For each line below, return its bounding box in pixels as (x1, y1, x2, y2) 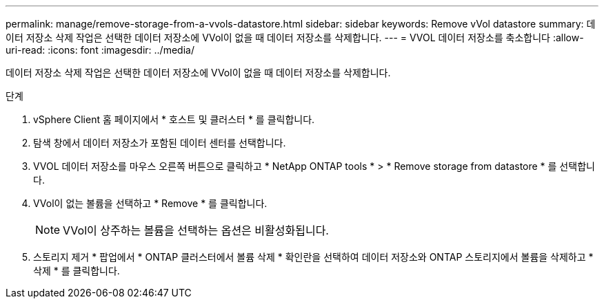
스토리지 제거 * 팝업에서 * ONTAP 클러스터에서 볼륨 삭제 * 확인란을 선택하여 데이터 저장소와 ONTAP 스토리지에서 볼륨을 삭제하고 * (33, 251, 594, 263)
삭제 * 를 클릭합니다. (33, 265, 120, 276)
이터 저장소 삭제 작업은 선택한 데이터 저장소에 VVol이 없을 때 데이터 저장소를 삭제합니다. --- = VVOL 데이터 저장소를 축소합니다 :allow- (6, 32, 584, 43)
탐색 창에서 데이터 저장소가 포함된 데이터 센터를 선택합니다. (33, 137, 286, 149)
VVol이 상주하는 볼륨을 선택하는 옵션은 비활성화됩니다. (63, 224, 329, 237)
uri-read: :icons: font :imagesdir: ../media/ (6, 44, 194, 56)
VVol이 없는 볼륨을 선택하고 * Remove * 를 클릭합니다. (33, 197, 268, 209)
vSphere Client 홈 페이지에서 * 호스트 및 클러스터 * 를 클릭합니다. (33, 113, 315, 125)
